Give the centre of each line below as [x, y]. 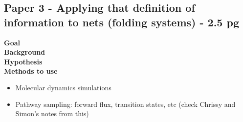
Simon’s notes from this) [52, 113]
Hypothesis [23, 61]
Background [25, 52]
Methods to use [31, 71]
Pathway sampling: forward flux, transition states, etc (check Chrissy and [125, 104]
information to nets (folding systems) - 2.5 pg [121, 22]
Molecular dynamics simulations [63, 87]
